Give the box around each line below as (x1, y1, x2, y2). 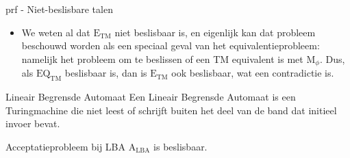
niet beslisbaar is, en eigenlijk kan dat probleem (114, 25, 316, 39)
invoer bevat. (5, 116, 60, 131)
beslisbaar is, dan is (64, 66, 147, 80)
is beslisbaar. (153, 139, 208, 153)
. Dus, (319, 51, 345, 66)
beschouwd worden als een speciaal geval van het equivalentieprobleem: (21, 38, 320, 53)
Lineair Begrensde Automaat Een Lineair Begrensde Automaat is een (5, 90, 296, 104)
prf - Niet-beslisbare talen (5, 2, 113, 16)
